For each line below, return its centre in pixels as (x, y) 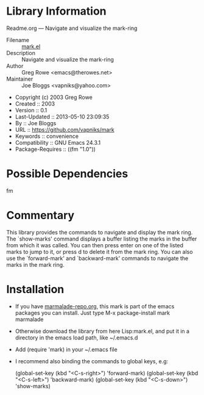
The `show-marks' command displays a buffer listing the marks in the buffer (102, 239)
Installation (35, 289)
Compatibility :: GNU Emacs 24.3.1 (58, 142)
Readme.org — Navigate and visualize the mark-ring (72, 28)
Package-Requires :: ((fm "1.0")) (55, 149)
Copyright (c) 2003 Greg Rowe (54, 97)
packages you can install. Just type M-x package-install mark (93, 313)
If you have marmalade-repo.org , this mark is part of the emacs (95, 306)
